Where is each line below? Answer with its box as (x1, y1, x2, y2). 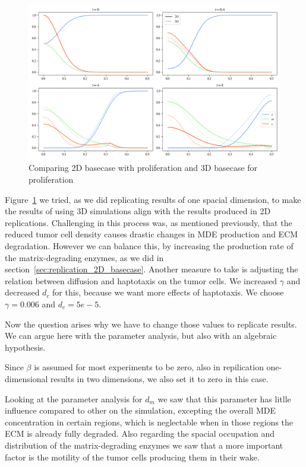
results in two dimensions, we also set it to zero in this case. (51, 372, 269, 385)
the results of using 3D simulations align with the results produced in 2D (5, 205, 271, 217)
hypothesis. (5, 341, 46, 353)
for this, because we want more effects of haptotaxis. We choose (52, 286, 284, 298)
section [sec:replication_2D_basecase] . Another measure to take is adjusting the (5, 263, 298, 275)
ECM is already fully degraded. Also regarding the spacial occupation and (5, 427, 275, 440)
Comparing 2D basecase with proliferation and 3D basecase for (29, 161, 258, 174)
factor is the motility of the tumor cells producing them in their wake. (5, 450, 260, 463)
